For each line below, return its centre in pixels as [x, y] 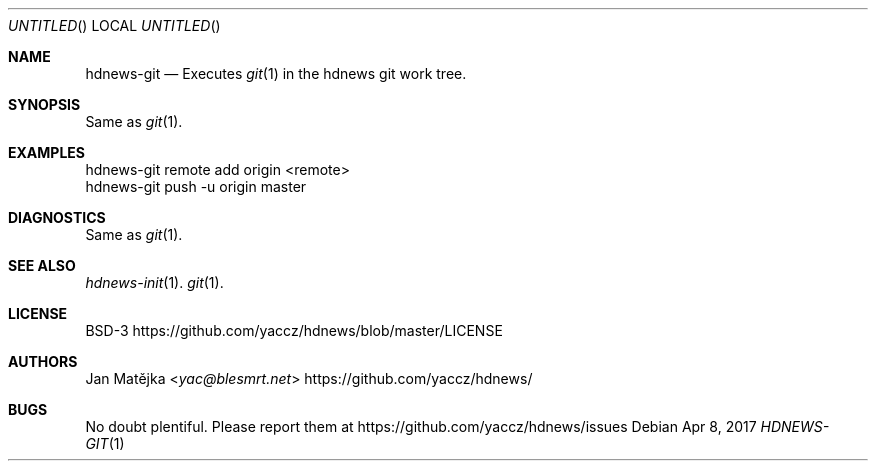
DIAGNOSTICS [57, 217]
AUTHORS [43, 361]
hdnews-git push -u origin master [196, 186]
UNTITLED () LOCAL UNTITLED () [114, 25]
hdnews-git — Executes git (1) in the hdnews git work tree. [276, 73]
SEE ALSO [42, 265]
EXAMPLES [46, 152]
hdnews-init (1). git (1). [154, 282]
